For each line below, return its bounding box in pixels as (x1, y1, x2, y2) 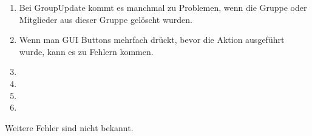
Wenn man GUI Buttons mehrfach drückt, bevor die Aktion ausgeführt (19, 33, 285, 46)
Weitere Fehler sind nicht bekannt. (5, 121, 134, 134)
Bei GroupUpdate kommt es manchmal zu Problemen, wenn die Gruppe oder (19, 1, 307, 13)
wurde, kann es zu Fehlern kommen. (19, 45, 154, 57)
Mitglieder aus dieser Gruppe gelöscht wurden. (19, 13, 192, 25)
